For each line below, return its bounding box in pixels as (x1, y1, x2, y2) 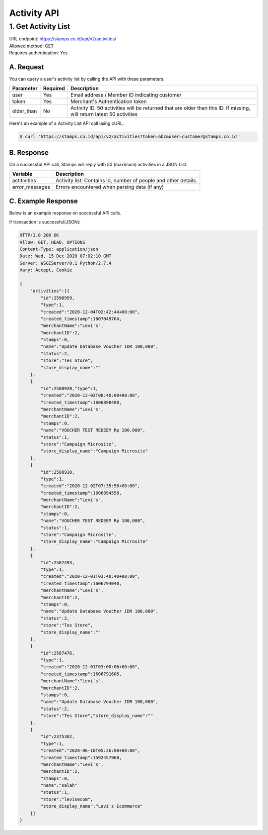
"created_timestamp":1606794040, (40, 580, 122, 586)
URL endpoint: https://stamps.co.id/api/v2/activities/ (9, 36, 117, 42)
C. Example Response (9, 197, 78, 205)
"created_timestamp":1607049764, (40, 316, 122, 321)
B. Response (9, 148, 49, 157)
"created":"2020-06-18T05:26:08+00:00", (40, 748, 140, 753)
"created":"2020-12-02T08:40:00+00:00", (40, 393, 140, 398)
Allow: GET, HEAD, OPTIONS (19, 239, 85, 245)
